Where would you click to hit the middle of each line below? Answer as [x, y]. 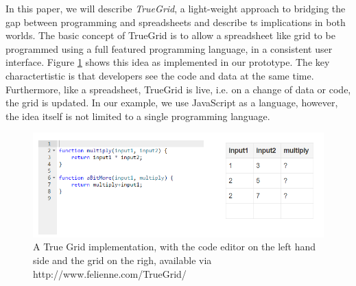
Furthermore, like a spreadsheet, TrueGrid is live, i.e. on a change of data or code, [178, 89]
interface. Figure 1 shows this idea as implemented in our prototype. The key [168, 62]
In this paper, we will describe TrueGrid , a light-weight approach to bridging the [176, 8]
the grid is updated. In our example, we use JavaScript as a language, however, [172, 103]
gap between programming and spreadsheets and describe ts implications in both [176, 22]
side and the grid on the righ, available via [122, 260]
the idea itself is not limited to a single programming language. [138, 116]
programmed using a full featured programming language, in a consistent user [169, 48]
